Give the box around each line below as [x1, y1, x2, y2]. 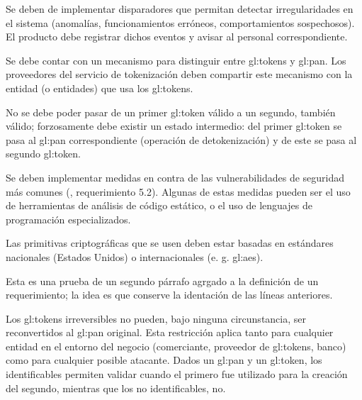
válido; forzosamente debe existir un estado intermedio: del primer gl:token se [6, 118, 342, 133]
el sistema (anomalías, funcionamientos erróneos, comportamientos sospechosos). [6, 15, 355, 30]
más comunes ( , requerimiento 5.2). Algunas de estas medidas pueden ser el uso [6, 184, 351, 199]
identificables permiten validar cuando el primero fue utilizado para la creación [6, 367, 348, 382]
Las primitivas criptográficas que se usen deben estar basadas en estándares [6, 235, 334, 250]
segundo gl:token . [6, 146, 81, 161]
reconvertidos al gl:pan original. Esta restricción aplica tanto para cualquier [6, 325, 334, 340]
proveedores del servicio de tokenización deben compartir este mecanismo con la [6, 67, 353, 82]
